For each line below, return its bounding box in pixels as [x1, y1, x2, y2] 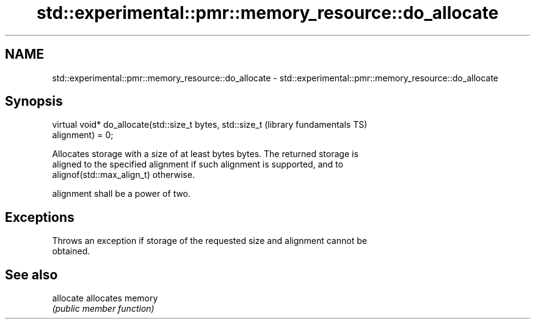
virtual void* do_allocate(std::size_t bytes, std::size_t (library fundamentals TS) [52, 119, 368, 130]
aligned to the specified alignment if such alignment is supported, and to [52, 159, 343, 170]
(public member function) [52, 303, 155, 314]
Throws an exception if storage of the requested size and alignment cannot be [52, 235, 367, 246]
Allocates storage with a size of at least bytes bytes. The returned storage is [52, 149, 358, 160]
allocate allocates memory [52, 293, 158, 304]
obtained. [52, 246, 90, 257]
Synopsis [5, 94, 63, 109]
